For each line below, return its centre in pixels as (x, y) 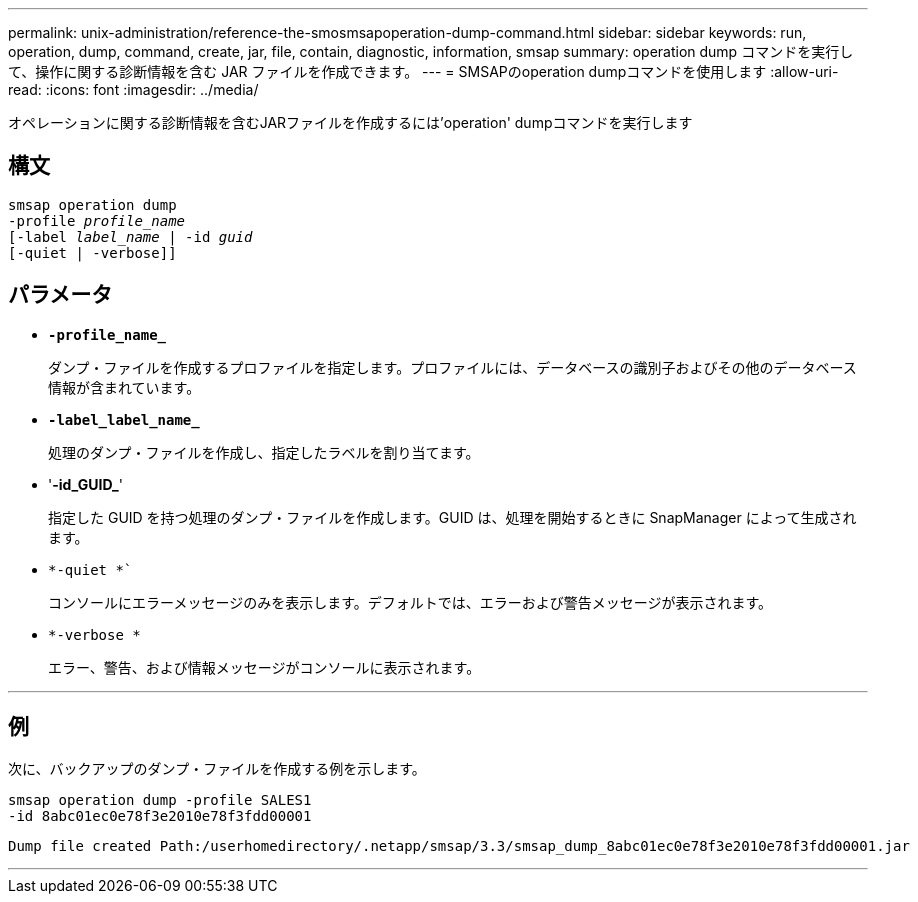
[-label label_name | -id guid (130, 236)
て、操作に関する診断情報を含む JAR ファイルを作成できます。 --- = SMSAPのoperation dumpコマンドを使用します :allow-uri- (423, 71)
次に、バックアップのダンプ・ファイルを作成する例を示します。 (217, 768)
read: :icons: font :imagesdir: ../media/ (133, 89)
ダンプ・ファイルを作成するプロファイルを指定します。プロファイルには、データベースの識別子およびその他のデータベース (452, 367)
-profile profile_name (97, 220)
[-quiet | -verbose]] (92, 252)
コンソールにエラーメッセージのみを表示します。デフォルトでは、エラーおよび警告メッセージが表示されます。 (410, 602)
